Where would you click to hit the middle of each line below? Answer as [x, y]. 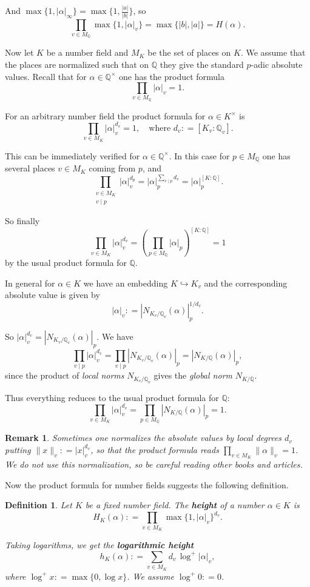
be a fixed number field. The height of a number [175, 505]
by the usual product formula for [66, 262]
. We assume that [273, 52]
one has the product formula [172, 76]
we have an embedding [126, 283]
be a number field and [87, 52]
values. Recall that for [46, 76]
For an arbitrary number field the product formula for [105, 115]
